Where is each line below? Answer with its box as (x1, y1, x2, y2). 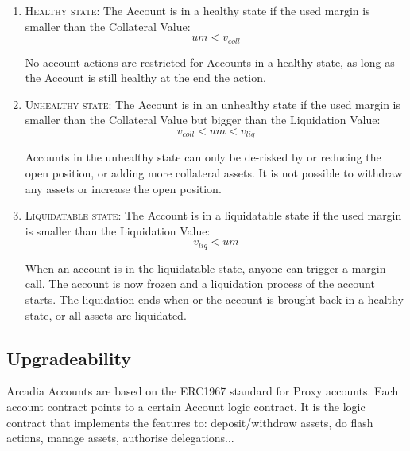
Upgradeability (6, 345, 131, 370)
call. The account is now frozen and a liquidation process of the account (25, 275, 375, 292)
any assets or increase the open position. (25, 180, 222, 196)
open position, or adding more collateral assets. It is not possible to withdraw (25, 165, 403, 181)
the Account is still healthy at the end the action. (25, 69, 266, 86)
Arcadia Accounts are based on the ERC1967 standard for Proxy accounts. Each (6, 383, 399, 399)
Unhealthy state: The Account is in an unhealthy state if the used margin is (25, 95, 401, 112)
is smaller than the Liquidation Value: (25, 222, 211, 239)
